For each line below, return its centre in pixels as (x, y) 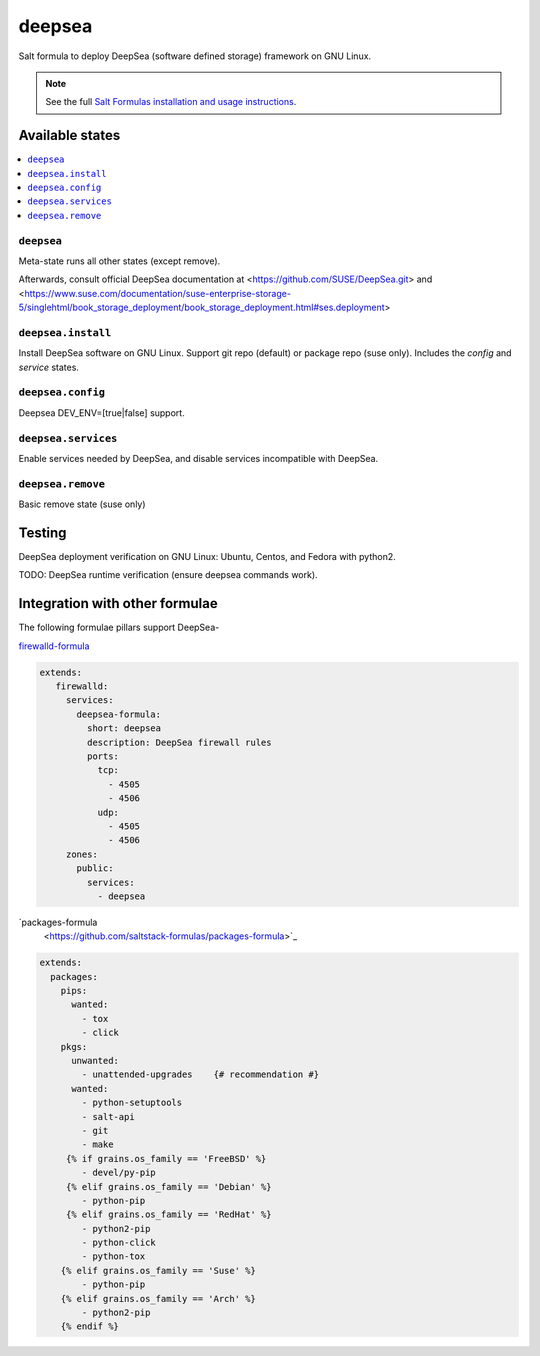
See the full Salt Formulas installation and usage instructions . (171, 102)
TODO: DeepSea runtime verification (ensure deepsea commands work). (168, 575)
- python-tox (113, 1256)
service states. (49, 367)
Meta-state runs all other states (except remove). (119, 261)
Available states (69, 135)
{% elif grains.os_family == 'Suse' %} (158, 1270)
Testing (42, 532)
